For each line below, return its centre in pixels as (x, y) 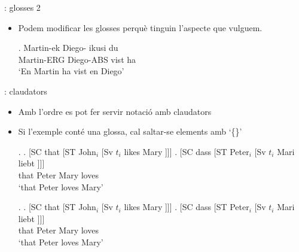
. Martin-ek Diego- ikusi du (68, 48)
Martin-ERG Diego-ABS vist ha (77, 59)
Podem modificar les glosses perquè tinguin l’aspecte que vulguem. (140, 27)
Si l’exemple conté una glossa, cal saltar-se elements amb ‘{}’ (130, 131)
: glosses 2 (22, 7)
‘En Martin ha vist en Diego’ (71, 71)
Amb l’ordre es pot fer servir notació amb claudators (115, 111)
